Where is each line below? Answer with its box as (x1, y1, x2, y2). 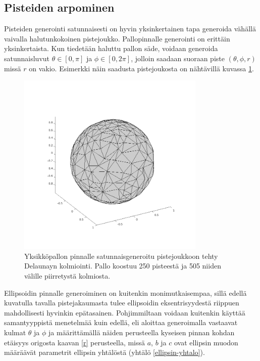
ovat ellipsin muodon (174, 337, 238, 347)
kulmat (4, 327, 26, 338)
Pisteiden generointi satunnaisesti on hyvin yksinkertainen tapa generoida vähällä (4, 23, 256, 34)
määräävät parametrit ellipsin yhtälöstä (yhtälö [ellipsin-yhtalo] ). (4, 347, 205, 357)
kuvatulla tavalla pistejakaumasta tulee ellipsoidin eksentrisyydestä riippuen (4, 297, 239, 308)
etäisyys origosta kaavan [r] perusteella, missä (4, 337, 145, 347)
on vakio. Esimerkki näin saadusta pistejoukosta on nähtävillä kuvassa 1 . (29, 63, 254, 73)
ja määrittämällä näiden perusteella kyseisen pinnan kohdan (48, 327, 235, 338)
